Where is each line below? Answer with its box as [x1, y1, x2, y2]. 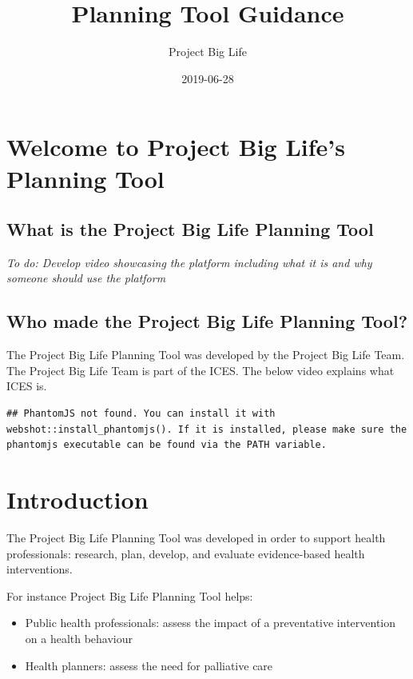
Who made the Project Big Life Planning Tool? [6, 309, 408, 334]
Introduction [6, 483, 149, 516]
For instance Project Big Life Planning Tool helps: [6, 587, 253, 604]
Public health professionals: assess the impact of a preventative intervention [25, 614, 396, 631]
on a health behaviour [25, 629, 133, 646]
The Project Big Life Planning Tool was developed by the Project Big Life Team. [6, 346, 405, 363]
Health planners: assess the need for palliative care [25, 657, 273, 673]
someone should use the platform [6, 270, 166, 286]
